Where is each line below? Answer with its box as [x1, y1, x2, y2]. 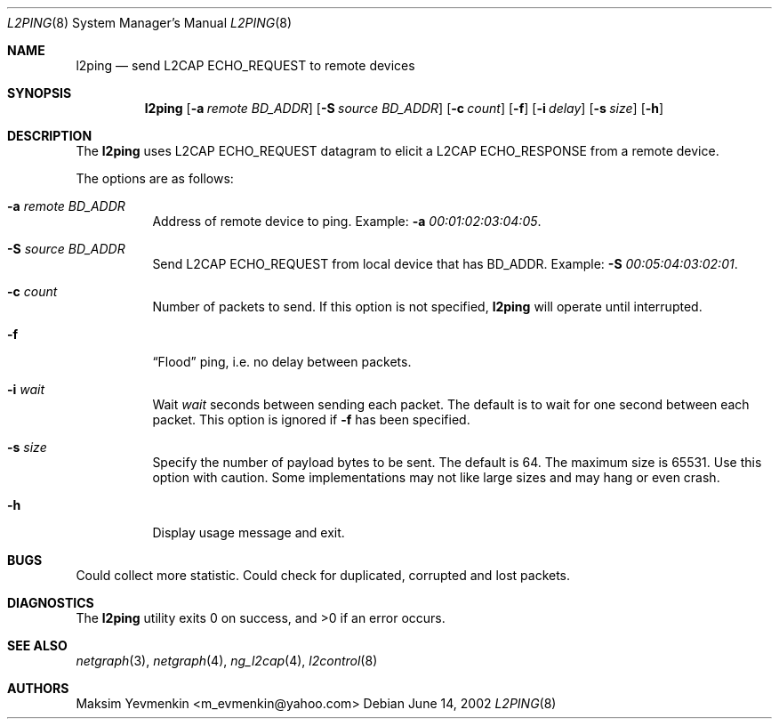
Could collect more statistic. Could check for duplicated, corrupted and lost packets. [76, 568, 571, 583]
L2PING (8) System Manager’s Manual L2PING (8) [7, 15, 293, 30]
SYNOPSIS [7, 85, 72, 101]
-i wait [7, 382, 45, 397]
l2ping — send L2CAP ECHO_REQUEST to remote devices [76, 58, 415, 73]
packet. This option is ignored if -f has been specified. [152, 412, 470, 427]
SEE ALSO [7, 638, 68, 653]
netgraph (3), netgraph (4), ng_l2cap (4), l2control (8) [76, 653, 378, 668]
